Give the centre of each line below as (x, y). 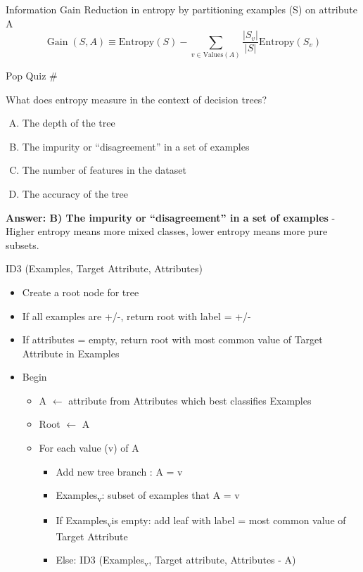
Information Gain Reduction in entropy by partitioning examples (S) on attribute (181, 9)
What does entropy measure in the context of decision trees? (136, 99)
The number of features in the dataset (104, 170)
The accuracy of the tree (75, 193)
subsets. (23, 244)
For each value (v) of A (89, 448)
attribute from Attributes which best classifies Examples (190, 400)
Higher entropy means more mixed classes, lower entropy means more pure (167, 231)
